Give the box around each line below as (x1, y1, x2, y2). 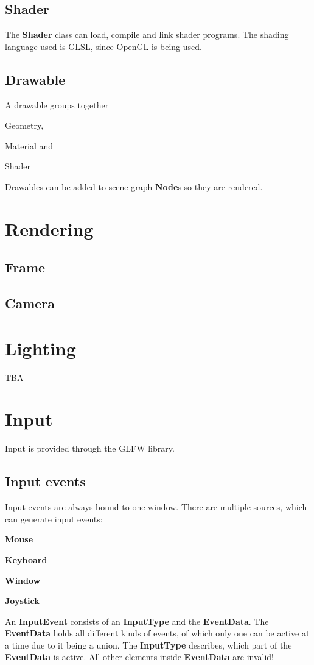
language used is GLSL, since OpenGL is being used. (5, 40, 202, 52)
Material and (5, 139, 54, 152)
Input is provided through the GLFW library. (5, 442, 175, 455)
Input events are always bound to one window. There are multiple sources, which (5, 500, 307, 513)
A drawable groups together (5, 98, 109, 111)
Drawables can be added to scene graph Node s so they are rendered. (5, 180, 263, 193)
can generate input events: (5, 512, 103, 525)
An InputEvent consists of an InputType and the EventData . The (5, 614, 269, 627)
